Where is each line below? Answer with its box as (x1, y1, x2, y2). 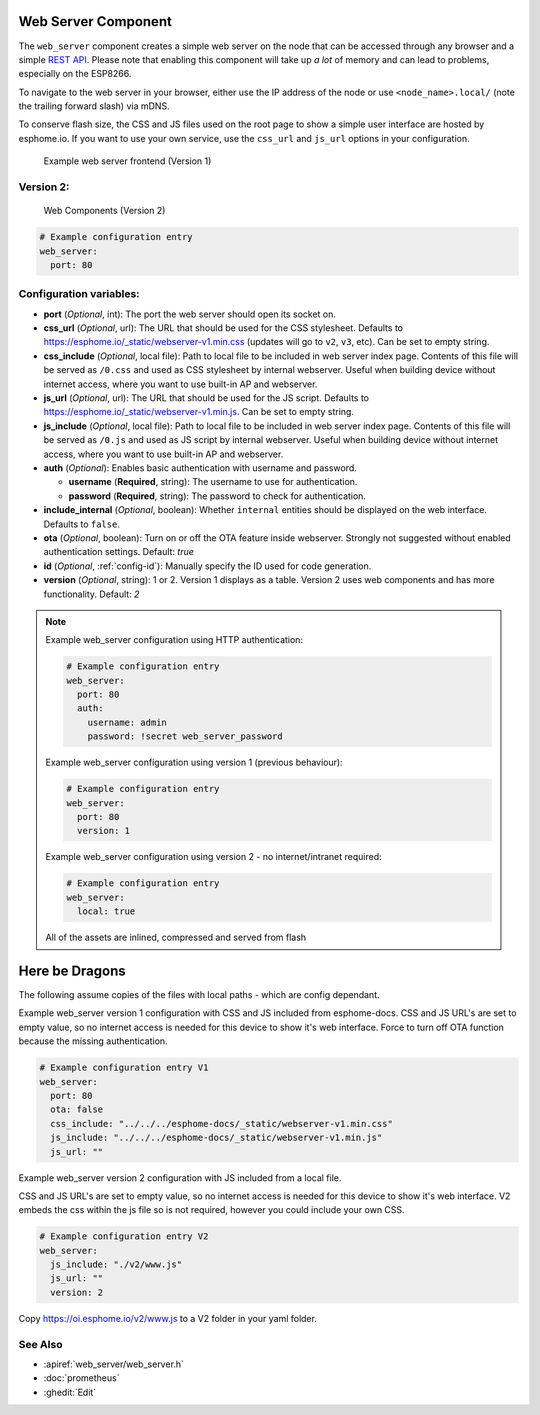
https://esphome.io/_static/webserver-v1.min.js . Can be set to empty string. (43, 406, 355, 418)
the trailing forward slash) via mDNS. (18, 100, 170, 112)
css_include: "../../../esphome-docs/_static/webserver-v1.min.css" (50, 1118, 394, 1129)
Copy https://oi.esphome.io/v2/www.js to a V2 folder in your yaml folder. (18, 1312, 317, 1324)
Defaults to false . (43, 518, 120, 530)
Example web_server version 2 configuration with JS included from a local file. (18, 1171, 342, 1184)
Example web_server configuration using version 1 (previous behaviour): (45, 756, 344, 769)
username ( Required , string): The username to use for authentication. (68, 476, 358, 488)
